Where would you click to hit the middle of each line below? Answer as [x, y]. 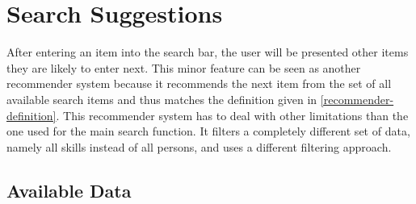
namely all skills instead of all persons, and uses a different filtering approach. [199, 146]
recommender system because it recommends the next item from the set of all [199, 83]
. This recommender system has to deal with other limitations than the [232, 115]
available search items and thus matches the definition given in [162, 99]
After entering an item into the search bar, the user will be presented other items [208, 52]
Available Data [69, 190]
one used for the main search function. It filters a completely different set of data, [208, 131]
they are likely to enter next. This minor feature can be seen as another [184, 67]
